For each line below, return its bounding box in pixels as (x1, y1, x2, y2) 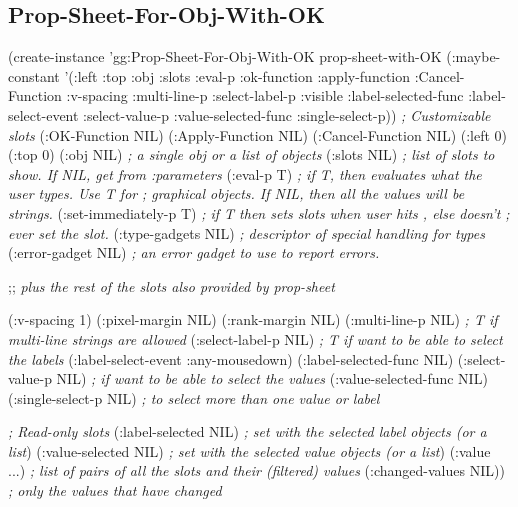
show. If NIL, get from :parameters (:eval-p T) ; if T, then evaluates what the (8, 163, 482, 184)
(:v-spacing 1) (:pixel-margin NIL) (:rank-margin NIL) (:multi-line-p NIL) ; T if (8, 309, 498, 330)
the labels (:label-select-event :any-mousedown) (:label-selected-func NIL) (8, 348, 454, 369)
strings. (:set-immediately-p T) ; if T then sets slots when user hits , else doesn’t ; (8, 202, 510, 223)
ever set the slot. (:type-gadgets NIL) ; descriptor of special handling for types (8, 222, 485, 243)
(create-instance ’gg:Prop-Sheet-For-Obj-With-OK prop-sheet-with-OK (8, 46, 442, 67)
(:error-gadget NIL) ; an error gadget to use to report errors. (8, 242, 380, 263)
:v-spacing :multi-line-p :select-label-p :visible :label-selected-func (66, 85, 464, 106)
